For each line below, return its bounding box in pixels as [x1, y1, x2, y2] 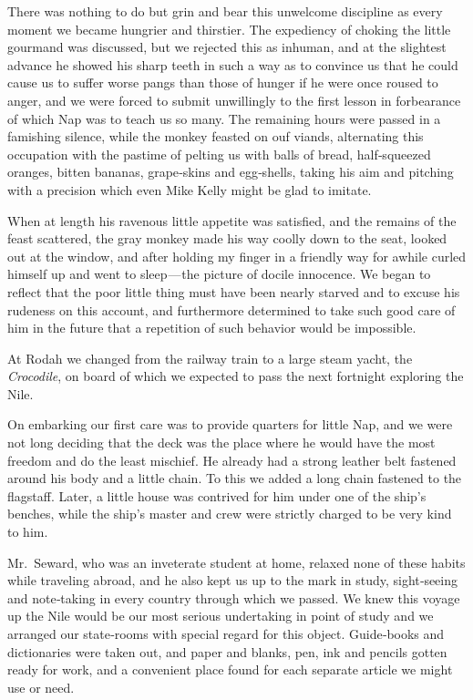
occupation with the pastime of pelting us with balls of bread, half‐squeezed [7, 144, 431, 163]
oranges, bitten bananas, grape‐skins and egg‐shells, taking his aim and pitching [7, 162, 454, 181]
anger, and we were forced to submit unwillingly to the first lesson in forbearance [7, 90, 461, 109]
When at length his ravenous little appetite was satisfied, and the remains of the [7, 211, 457, 230]
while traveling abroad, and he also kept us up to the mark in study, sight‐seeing [7, 571, 458, 590]
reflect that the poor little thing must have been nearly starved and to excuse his [7, 282, 460, 301]
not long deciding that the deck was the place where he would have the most [7, 433, 436, 452]
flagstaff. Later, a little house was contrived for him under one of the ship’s [7, 486, 427, 505]
